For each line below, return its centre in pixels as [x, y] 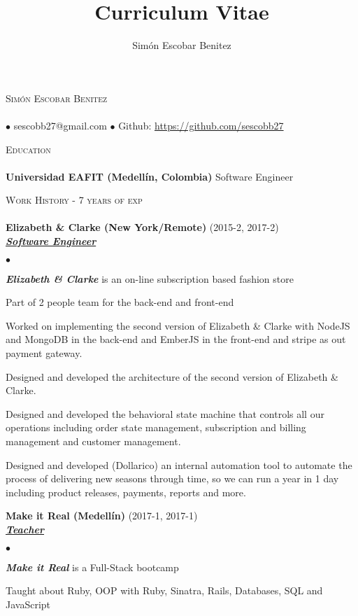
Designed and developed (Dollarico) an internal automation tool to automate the [179, 464]
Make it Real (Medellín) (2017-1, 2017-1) [102, 516]
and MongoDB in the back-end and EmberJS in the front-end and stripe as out [176, 339]
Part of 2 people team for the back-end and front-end [120, 302]
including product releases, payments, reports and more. [126, 492]
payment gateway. [44, 353]
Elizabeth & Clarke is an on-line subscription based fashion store [150, 278]
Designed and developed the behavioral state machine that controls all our [165, 413]
